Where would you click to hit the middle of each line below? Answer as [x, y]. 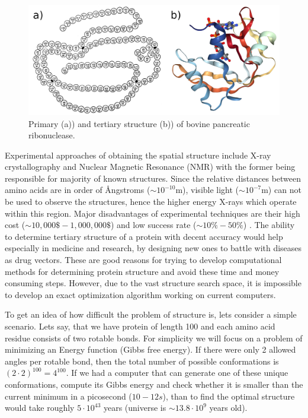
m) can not [281, 190]
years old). [228, 408]
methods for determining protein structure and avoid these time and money [142, 271]
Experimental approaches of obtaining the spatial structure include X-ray [138, 155]
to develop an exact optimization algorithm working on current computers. [140, 294]
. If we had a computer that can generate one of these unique [177, 373]
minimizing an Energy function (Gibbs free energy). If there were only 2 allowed [150, 349]
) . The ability [269, 225]
